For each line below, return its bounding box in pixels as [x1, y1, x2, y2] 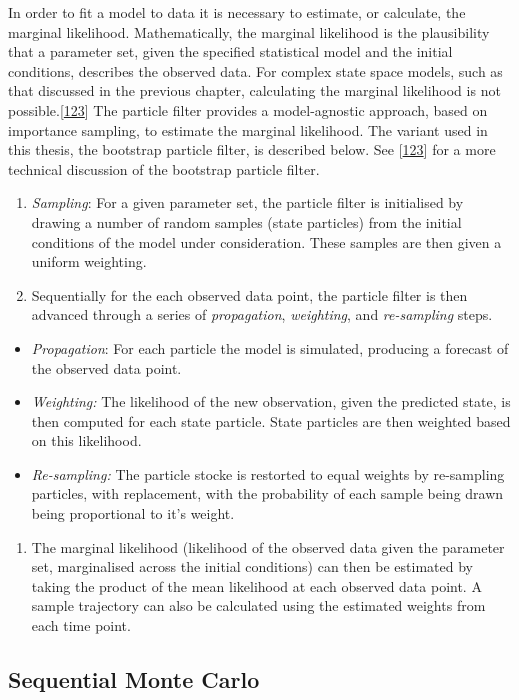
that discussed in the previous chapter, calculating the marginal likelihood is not [8, 80, 501, 101]
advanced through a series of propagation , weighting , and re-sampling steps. [31, 304, 493, 325]
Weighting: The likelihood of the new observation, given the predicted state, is [31, 391, 511, 412]
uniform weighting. [31, 251, 147, 272]
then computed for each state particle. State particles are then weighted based [31, 410, 511, 431]
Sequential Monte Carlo [8, 664, 260, 695]
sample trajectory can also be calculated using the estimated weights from [31, 595, 486, 616]
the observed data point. [31, 357, 182, 378]
